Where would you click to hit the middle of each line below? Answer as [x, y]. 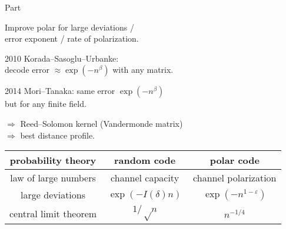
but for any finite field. [46, 104]
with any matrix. [143, 70]
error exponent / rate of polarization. [72, 38]
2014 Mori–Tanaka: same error [60, 91]
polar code [235, 160]
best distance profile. [57, 135]
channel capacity [145, 178]
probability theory [53, 160]
